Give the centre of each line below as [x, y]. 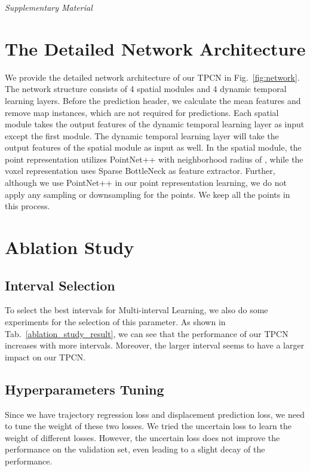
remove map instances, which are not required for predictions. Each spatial [142, 112]
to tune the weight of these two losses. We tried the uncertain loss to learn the [148, 426]
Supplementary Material [49, 7]
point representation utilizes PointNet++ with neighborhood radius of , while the [154, 159]
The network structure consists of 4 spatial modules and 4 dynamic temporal [146, 89]
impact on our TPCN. [45, 357]
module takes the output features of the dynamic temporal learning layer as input [155, 124]
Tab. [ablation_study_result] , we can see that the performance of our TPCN [147, 333]
